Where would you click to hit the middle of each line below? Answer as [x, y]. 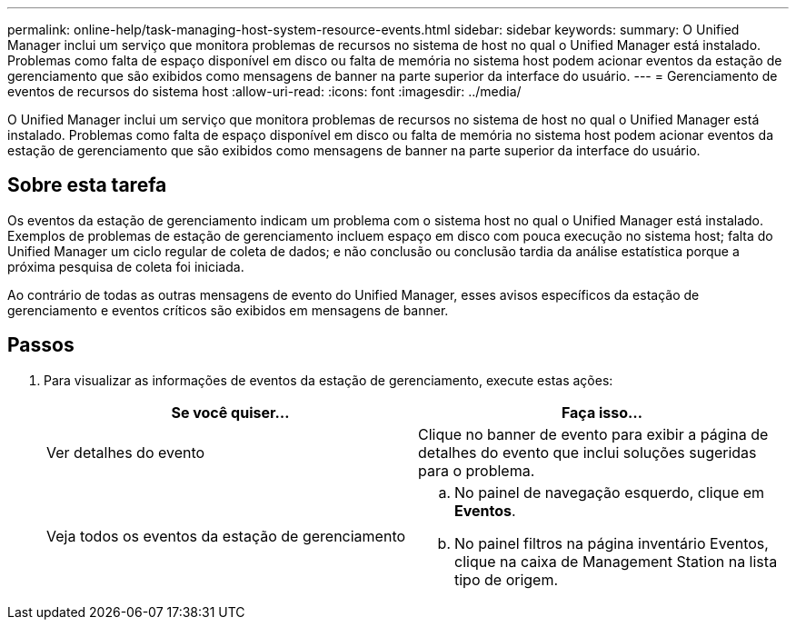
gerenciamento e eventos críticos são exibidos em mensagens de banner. [228, 310]
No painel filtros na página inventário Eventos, [612, 543]
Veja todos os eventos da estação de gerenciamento [226, 536]
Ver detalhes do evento [126, 452]
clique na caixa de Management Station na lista [616, 561]
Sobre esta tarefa [87, 185]
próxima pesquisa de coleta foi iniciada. [126, 266]
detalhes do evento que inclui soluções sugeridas [587, 452]
